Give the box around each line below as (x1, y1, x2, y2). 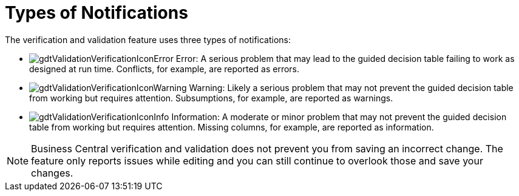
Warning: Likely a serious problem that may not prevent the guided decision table (189, 82, 514, 93)
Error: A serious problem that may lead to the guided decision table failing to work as (175, 53, 515, 64)
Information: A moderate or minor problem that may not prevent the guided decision (171, 111, 507, 122)
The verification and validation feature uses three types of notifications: (5, 34, 291, 45)
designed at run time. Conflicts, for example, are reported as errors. (29, 63, 300, 74)
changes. (31, 166, 73, 179)
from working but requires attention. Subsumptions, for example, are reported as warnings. (29, 92, 393, 103)
